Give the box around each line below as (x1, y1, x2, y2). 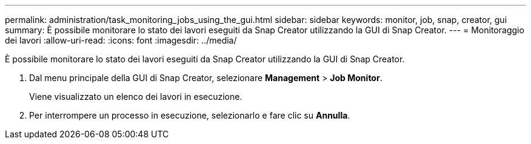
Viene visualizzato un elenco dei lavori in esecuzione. (29, 91, 242, 102)
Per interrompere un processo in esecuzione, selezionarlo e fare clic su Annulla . (29, 110, 350, 120)
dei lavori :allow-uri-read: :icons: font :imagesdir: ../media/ (5, 35, 237, 45)
